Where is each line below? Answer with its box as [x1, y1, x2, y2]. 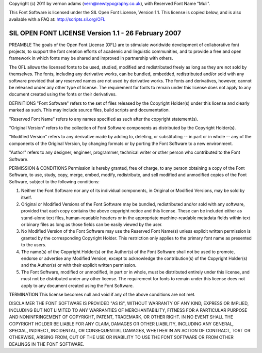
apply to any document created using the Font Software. [21, 283, 134, 289]
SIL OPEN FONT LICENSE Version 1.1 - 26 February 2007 [9, 29, 181, 37]
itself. [21, 194, 33, 200]
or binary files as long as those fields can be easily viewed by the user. [21, 222, 163, 227]
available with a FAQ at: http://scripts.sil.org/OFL [9, 16, 106, 22]
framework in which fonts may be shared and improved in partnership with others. [9, 55, 173, 61]
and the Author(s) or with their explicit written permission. [21, 262, 137, 268]
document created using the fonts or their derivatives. [9, 91, 117, 97]
